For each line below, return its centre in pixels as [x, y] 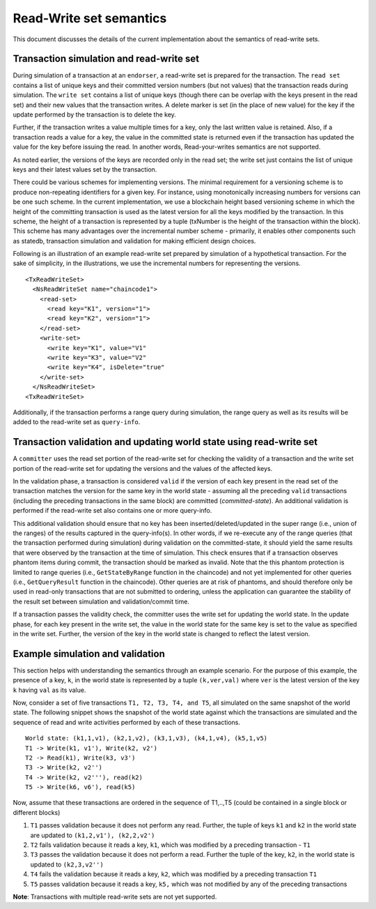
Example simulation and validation [89, 653]
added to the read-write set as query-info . [77, 422]
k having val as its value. [49, 690]
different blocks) [37, 812]
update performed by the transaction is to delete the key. [95, 114]
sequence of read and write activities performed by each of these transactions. [126, 722]
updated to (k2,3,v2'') [67, 864]
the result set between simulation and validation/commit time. [101, 601]
